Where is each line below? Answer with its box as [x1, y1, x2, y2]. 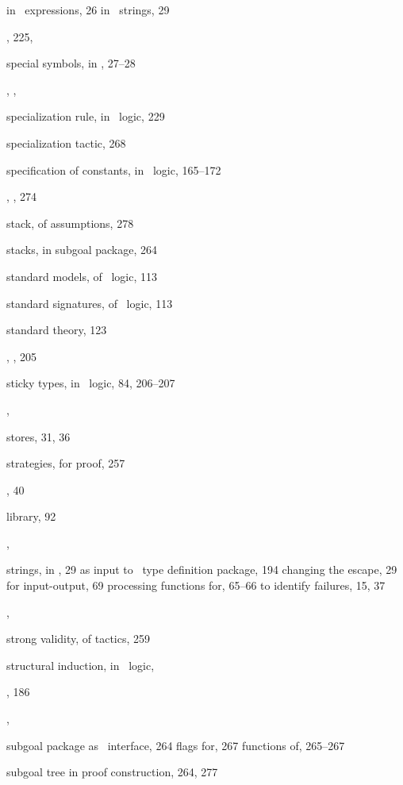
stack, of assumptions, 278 [6, 214, 134, 231]
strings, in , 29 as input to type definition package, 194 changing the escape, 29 [6, 561, 397, 578]
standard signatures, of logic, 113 [6, 294, 173, 311]
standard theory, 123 [6, 321, 107, 338]
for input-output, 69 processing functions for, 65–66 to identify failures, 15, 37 [6, 577, 386, 594]
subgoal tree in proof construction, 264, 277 [6, 764, 218, 780]
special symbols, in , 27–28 [6, 55, 136, 71]
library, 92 [6, 508, 56, 525]
